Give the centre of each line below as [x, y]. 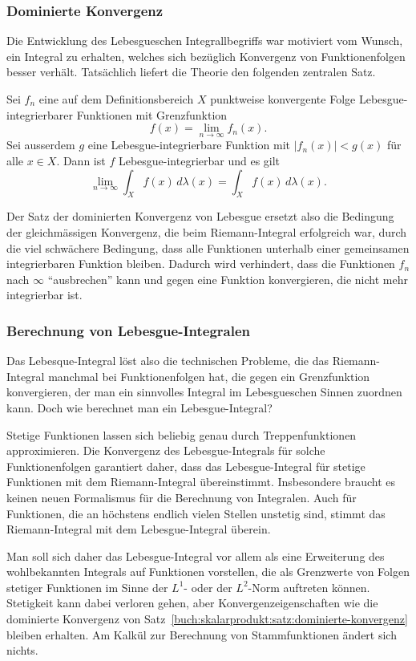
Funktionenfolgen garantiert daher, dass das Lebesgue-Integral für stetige [186, 466]
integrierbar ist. [44, 295]
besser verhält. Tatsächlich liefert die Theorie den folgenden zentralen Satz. [191, 72]
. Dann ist [81, 160]
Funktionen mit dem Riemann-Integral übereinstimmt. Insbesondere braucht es [201, 482]
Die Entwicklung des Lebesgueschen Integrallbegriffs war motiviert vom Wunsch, [205, 41]
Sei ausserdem [41, 145]
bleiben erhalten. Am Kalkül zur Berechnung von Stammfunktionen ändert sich [202, 634]
